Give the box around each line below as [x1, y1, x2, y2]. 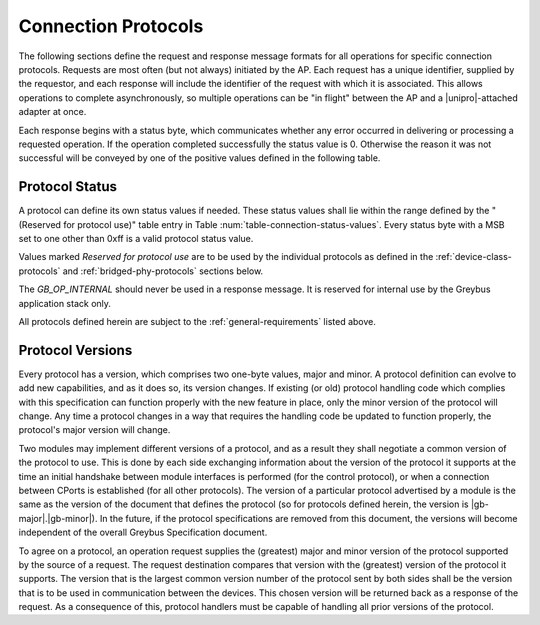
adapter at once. [18, 106, 87, 118]
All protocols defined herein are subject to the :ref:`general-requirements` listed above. [18, 315, 377, 327]
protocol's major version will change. [18, 424, 171, 436]
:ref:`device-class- [435, 251, 512, 263]
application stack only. [18, 297, 112, 309]
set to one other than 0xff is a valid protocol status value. [18, 232, 254, 244]
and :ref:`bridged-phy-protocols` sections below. [62, 265, 264, 277]
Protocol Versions [18, 341, 133, 359]
